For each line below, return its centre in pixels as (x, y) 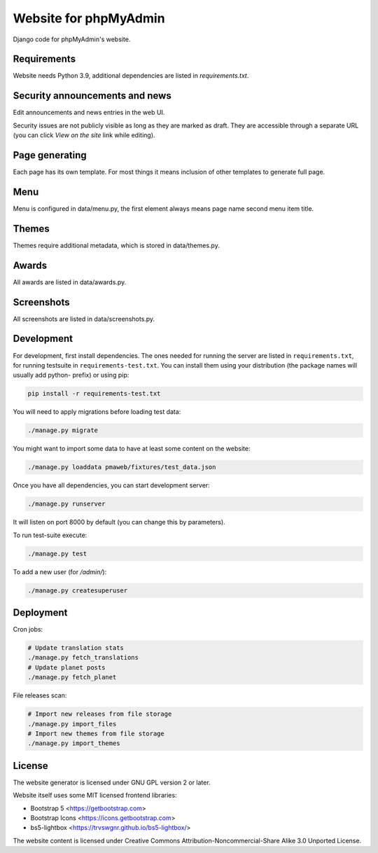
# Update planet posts (66, 667)
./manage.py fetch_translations (83, 658)
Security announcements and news (92, 96)
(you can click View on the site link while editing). (84, 135)
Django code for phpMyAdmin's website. (72, 39)
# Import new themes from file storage (96, 733)
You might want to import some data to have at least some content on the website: (132, 449)
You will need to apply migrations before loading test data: (97, 412)
